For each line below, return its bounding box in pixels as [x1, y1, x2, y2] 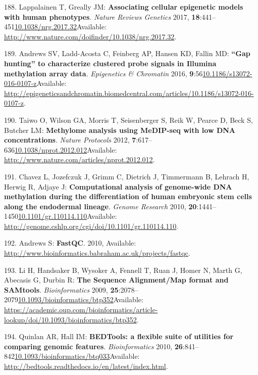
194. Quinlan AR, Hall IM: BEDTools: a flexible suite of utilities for [4, 331, 234, 342]
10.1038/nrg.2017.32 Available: [15, 21, 107, 32]
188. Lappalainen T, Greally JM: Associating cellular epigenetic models [4, 2, 243, 12]
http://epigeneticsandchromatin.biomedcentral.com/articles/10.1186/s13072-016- [4, 87, 254, 98]
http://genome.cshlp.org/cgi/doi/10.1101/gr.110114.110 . [4, 220, 179, 231]
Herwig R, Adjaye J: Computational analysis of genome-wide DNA [4, 181, 232, 192]
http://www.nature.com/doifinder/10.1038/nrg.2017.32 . [4, 31, 177, 41]
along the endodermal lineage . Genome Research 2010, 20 [4, 201, 197, 211]
